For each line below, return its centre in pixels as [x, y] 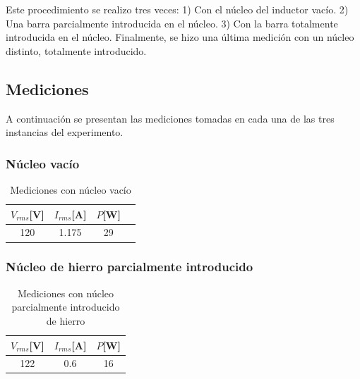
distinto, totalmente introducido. [76, 50]
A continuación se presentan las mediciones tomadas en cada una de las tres [170, 118]
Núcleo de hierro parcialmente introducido [130, 267]
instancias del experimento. [65, 132]
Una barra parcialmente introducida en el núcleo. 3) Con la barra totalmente [172, 23]
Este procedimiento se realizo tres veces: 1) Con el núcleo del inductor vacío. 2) [177, 9]
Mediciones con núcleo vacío [71, 189]
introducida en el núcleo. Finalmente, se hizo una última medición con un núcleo [180, 37]
